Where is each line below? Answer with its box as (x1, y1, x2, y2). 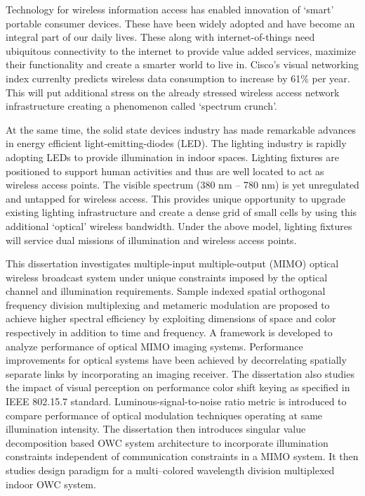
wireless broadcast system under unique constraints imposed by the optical (6, 269, 328, 284)
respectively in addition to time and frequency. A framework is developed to (6, 325, 333, 340)
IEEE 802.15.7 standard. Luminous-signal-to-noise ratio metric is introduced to (6, 394, 347, 409)
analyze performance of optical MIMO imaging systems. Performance (6, 338, 303, 353)
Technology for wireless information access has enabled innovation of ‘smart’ (6, 2, 334, 16)
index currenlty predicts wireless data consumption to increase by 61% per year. (6, 70, 350, 85)
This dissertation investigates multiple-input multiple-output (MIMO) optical (6, 256, 339, 271)
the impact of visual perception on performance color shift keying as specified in (6, 380, 350, 395)
